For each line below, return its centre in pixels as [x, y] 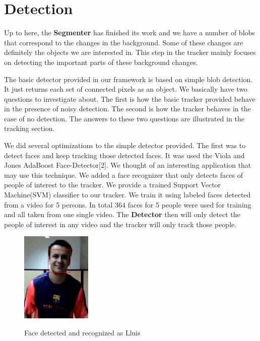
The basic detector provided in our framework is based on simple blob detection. [128, 79]
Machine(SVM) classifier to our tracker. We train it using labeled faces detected [127, 195]
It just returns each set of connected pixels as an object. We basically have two [126, 89]
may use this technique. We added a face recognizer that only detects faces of [123, 175]
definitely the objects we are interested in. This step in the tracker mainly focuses [130, 52]
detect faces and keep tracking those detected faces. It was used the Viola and [124, 155]
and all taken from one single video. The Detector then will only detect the [122, 214]
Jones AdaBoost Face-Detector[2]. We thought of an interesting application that [128, 165]
